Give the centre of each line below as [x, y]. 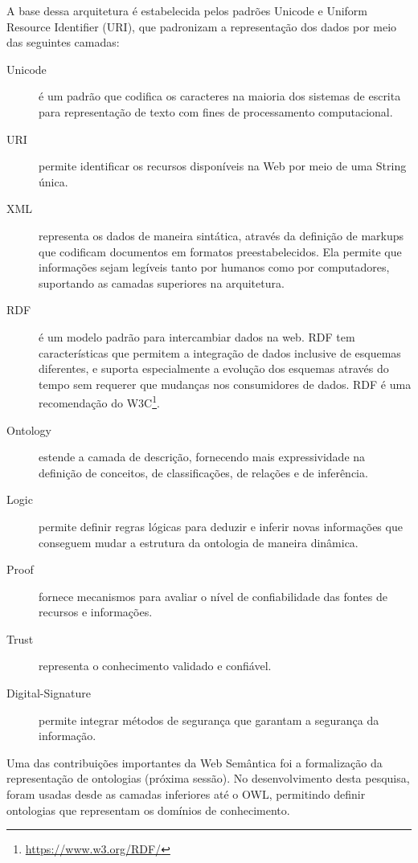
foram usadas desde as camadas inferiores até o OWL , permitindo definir [186, 794]
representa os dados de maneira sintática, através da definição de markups [221, 235]
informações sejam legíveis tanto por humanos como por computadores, [214, 267]
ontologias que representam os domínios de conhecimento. [148, 810]
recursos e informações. [96, 612]
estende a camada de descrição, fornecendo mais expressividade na [202, 457]
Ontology [29, 429]
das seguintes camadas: [63, 42]
